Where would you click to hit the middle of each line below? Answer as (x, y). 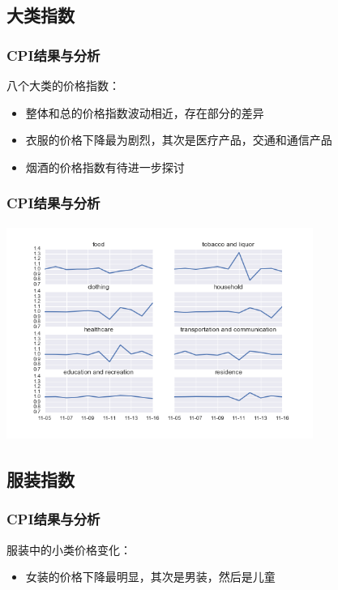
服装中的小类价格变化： (69, 549)
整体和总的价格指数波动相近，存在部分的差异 (145, 112)
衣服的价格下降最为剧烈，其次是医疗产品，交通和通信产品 (179, 140)
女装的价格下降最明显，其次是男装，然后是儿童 (150, 577)
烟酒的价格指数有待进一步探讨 (105, 167)
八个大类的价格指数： (63, 85)
